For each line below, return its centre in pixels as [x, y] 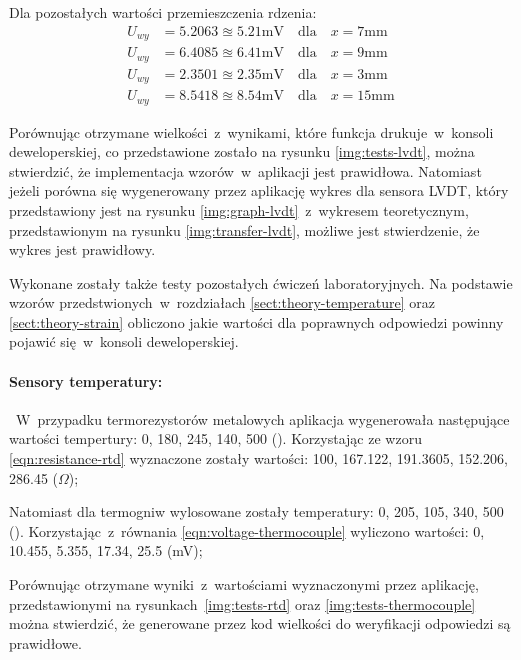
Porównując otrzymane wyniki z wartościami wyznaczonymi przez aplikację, [244, 584]
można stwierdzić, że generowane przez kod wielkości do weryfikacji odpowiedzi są [260, 623]
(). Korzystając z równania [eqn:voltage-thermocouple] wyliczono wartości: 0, [247, 530]
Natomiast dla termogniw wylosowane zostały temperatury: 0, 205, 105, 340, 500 [256, 511]
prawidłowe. [45, 642]
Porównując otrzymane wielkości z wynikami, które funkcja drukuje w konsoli [251, 131]
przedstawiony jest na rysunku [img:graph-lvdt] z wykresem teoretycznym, [239, 209]
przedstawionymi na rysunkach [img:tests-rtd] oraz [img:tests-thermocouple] [242, 603]
